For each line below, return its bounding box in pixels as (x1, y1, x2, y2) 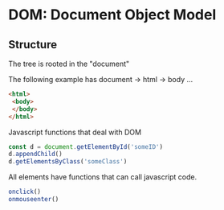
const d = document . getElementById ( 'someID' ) (8, 142, 163, 150)
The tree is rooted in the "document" (8, 59, 130, 68)
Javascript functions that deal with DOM (8, 127, 142, 137)
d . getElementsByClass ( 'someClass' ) (8, 158, 128, 166)
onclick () (8, 187, 42, 196)
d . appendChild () (8, 150, 63, 159)
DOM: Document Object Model (8, 6, 217, 24)
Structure (8, 38, 58, 51)
